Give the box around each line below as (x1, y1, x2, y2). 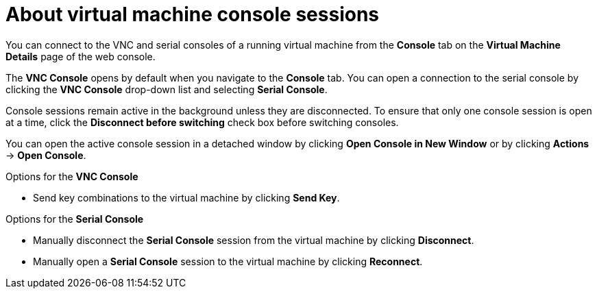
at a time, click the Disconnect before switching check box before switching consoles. (5, 116, 399, 128)
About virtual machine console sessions (5, 3, 380, 26)
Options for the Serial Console (5, 212, 144, 225)
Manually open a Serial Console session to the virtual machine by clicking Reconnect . (33, 255, 423, 267)
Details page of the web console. (5, 50, 156, 62)
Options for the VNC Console (5, 170, 138, 182)
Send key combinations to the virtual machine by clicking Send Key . (33, 191, 340, 204)
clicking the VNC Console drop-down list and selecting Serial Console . (5, 83, 328, 95)
